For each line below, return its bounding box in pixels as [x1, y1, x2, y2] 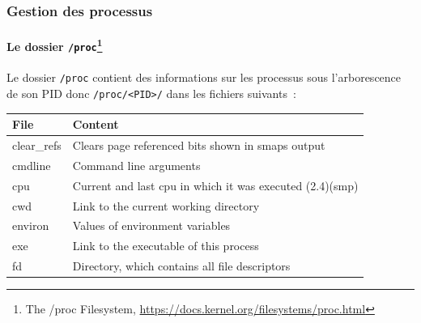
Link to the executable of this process [72, 237, 259, 254]
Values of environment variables [72, 217, 231, 234]
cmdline [12, 156, 51, 173]
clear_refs [12, 137, 62, 154]
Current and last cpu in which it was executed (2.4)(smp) [72, 176, 359, 193]
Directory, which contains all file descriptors [72, 257, 291, 274]
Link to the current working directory [72, 197, 260, 214]
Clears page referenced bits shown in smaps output [72, 137, 325, 154]
